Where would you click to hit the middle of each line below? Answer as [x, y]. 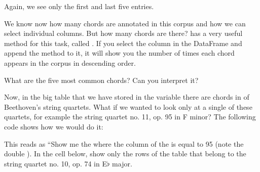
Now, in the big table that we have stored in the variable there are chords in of [127, 97]
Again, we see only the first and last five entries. [79, 6]
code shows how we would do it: [54, 126]
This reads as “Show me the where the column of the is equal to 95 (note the [124, 143]
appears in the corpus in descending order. [70, 62]
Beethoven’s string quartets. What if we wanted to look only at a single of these [128, 106]
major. [122, 163]
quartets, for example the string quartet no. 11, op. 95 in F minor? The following [130, 117]
